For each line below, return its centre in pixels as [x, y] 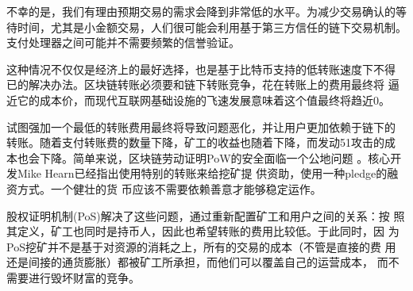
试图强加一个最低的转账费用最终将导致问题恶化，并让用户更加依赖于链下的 [201, 126]
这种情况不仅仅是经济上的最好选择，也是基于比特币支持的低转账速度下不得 [201, 69]
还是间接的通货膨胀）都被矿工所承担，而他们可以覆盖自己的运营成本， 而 [197, 262]
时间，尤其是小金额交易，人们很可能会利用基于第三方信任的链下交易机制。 [212, 27]
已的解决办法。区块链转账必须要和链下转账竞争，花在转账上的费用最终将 [195, 84]
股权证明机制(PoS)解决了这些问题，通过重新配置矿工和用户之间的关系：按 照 [206, 215]
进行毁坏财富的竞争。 [84, 277]
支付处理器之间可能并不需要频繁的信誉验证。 [123, 42]
